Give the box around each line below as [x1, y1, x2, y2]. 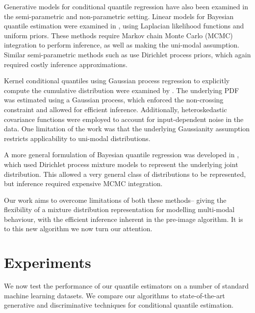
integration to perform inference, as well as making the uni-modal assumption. [4, 40, 239, 50]
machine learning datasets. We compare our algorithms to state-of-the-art [4, 290, 225, 300]
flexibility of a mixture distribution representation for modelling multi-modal [4, 204, 235, 215]
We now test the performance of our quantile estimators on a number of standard [4, 281, 249, 291]
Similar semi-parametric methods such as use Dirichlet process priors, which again [4, 49, 251, 59]
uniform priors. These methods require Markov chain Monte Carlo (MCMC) [4, 30, 233, 40]
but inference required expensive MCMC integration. [4, 178, 163, 189]
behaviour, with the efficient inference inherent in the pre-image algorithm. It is [4, 214, 243, 224]
